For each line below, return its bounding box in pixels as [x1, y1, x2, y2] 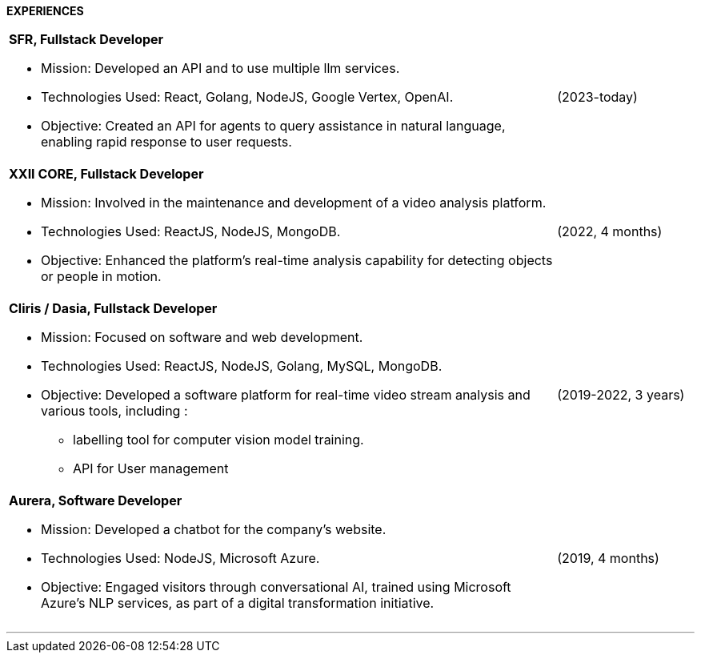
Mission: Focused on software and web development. [41, 329, 363, 345]
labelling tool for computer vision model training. [73, 432, 364, 448]
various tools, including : [41, 403, 188, 419]
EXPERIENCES [6, 4, 84, 18]
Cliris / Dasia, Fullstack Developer [9, 300, 218, 316]
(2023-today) [557, 89, 638, 105]
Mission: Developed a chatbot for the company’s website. [41, 521, 387, 537]
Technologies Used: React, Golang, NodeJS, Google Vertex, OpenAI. [41, 89, 454, 105]
